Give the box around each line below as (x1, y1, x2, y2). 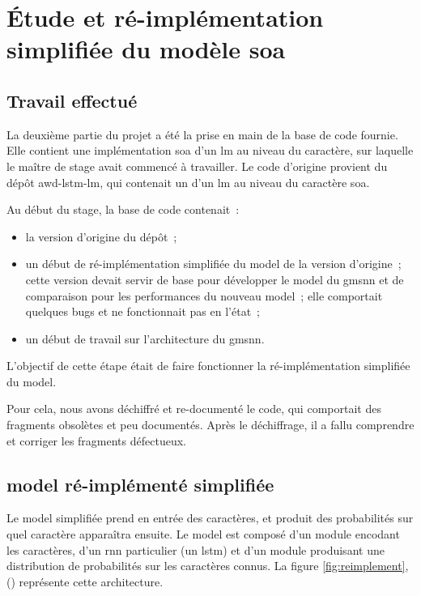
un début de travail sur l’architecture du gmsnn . (25, 330, 265, 347)
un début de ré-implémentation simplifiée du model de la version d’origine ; (25, 255, 402, 272)
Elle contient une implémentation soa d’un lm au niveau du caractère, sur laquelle (6, 142, 414, 159)
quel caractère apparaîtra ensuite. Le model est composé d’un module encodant (6, 526, 400, 543)
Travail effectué (6, 87, 138, 113)
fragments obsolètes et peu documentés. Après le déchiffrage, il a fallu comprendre (6, 416, 415, 433)
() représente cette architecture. (6, 573, 164, 590)
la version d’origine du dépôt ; (25, 228, 177, 245)
